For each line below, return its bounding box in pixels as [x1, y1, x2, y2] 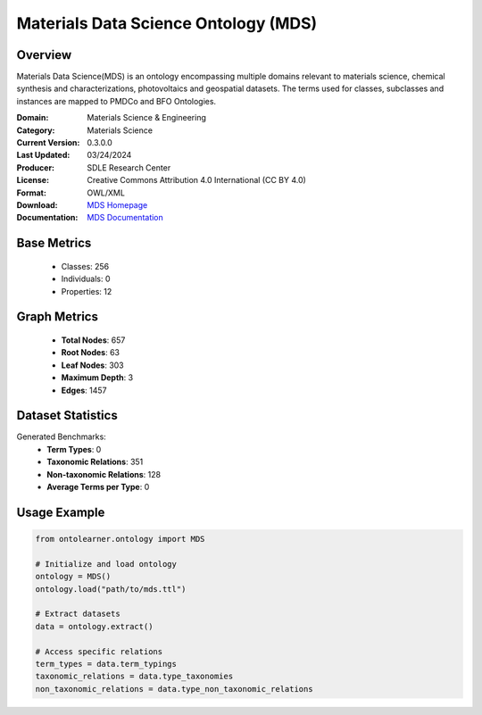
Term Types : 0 [46, 444, 102, 454]
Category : [16, 125, 55, 136]
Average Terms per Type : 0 [46, 481, 150, 492]
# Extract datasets [35, 609, 120, 619]
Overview [16, 47, 72, 62]
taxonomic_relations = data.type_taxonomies [35, 671, 234, 682]
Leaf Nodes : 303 [61, 360, 124, 370]
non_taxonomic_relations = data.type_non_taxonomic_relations [35, 684, 313, 694]
